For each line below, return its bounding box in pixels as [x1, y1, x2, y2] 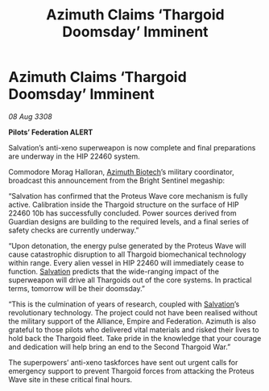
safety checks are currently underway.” [8, 225, 139, 235]
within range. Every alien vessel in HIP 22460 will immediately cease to [8, 257, 244, 267]
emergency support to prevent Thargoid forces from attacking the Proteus [8, 366, 255, 376]
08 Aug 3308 [8, 111, 52, 121]
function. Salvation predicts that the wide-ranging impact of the [8, 266, 220, 276]
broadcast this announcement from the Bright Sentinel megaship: [8, 175, 226, 185]
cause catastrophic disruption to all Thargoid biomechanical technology [8, 249, 247, 259]
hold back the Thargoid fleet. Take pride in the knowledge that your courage [8, 333, 262, 343]
